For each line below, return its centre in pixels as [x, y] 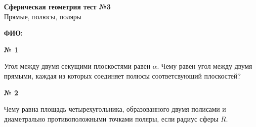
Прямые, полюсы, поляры [43, 16]
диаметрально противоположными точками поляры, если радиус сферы [111, 118]
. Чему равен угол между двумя [205, 66]
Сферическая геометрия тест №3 [58, 6]
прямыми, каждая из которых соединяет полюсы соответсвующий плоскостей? [123, 75]
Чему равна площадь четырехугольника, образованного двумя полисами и [115, 109]
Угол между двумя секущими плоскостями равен [77, 66]
